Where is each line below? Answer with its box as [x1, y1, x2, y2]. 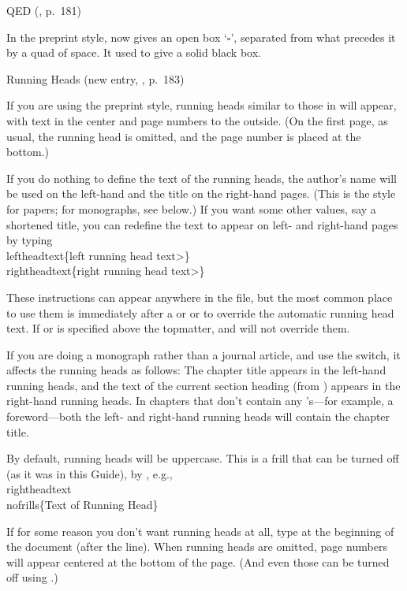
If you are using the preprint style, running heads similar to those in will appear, [6, 97, 397, 113]
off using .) [6, 569, 58, 585]
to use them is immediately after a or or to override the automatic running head [6, 304, 394, 321]
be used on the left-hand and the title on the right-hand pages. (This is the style [6, 185, 396, 202]
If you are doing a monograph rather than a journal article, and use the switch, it [6, 346, 401, 362]
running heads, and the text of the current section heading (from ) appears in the [6, 377, 401, 393]
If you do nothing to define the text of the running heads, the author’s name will [6, 169, 397, 186]
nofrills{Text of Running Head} [6, 496, 159, 513]
